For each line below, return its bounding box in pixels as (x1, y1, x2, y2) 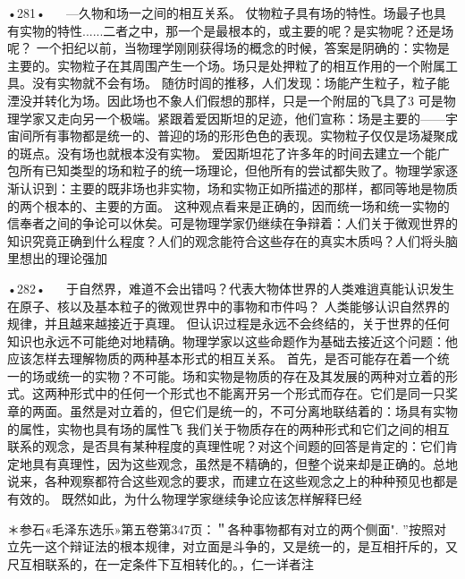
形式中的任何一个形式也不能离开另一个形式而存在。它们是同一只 (69, 384, 445, 403)
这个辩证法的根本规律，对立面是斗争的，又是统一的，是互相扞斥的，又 (44, 537, 458, 556)
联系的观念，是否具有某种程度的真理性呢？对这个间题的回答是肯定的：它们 (7, 437, 445, 456)
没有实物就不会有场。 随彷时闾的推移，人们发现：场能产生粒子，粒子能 (31, 73, 450, 92)
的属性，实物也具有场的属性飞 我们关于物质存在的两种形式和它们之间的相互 (7, 419, 450, 438)
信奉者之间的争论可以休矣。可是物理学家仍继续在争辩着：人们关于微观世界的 (7, 214, 458, 233)
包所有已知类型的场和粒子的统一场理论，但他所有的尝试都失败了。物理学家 (7, 161, 445, 180)
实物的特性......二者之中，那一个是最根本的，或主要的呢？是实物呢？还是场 (19, 21, 454, 39)
